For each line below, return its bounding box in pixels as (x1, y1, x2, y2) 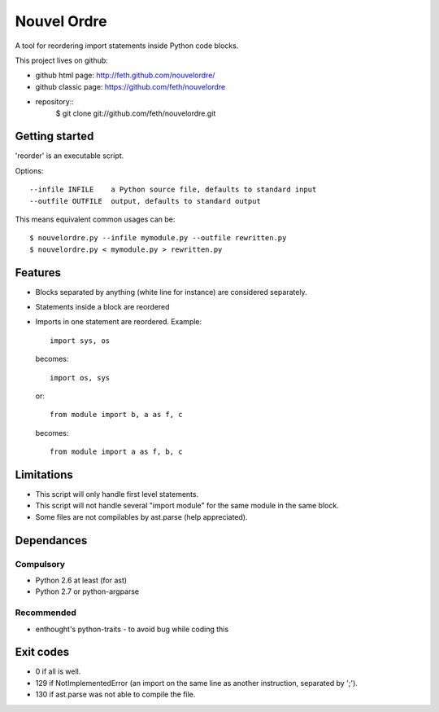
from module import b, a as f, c (50, 410, 183, 420)
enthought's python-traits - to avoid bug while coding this (35, 624, 229, 634)
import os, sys (50, 373, 111, 382)
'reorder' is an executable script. (15, 151, 124, 160)
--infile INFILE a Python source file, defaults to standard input (29, 185, 317, 195)
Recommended (15, 607, 77, 618)
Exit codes (15, 645, 70, 659)
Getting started (15, 130, 94, 143)
